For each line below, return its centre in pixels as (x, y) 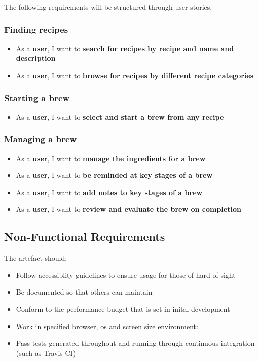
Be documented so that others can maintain (84, 292)
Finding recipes (36, 29)
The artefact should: (36, 258)
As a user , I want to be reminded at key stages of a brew (114, 175)
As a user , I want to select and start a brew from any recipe (120, 116)
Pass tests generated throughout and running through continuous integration (135, 343)
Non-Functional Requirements (85, 237)
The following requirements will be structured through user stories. (108, 7)
